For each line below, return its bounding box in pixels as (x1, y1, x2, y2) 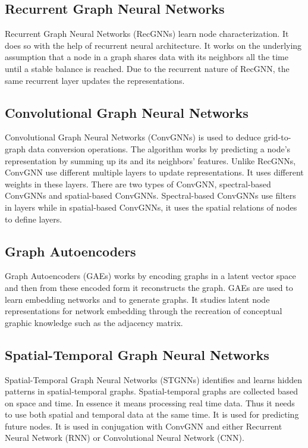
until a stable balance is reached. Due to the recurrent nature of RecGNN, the (5, 62, 290, 74)
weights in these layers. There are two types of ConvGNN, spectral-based (5, 177, 271, 190)
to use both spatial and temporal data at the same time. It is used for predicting (5, 408, 299, 421)
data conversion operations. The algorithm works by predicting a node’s (28, 142, 291, 155)
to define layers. (5, 212, 62, 225)
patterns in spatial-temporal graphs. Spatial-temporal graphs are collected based (5, 385, 298, 397)
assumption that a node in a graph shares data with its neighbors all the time (5, 51, 288, 63)
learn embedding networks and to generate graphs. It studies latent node (5, 293, 270, 305)
